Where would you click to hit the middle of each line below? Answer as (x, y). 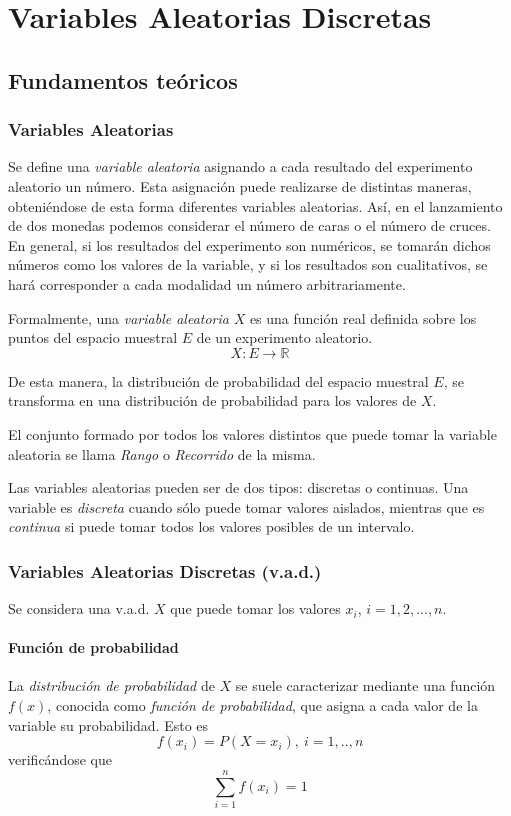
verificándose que (60, 759)
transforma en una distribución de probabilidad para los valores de (212, 400)
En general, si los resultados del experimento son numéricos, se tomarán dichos (249, 244)
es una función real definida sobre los (363, 317)
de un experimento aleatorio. (284, 337)
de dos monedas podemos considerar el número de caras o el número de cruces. (249, 225)
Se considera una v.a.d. (79, 608)
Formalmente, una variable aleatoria (118, 317)
